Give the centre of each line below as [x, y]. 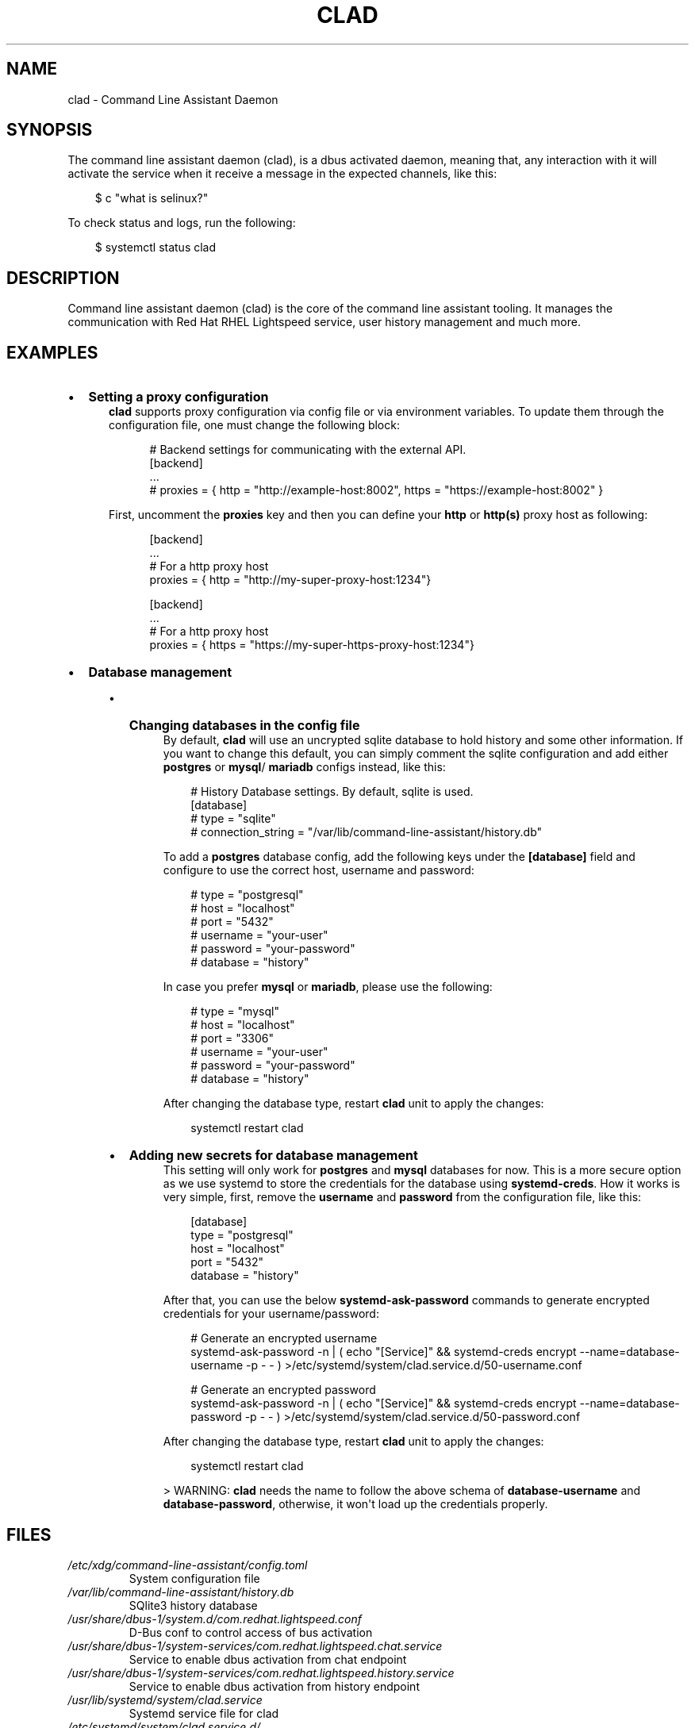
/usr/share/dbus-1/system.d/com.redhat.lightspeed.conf [215, 1619]
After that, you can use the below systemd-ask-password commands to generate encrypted [406, 1300]
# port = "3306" [232, 1039]
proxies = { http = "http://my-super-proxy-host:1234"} [290, 580]
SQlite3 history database [193, 1605]
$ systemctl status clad [156, 248]
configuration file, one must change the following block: [254, 425]
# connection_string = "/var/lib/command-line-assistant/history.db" [367, 832]
